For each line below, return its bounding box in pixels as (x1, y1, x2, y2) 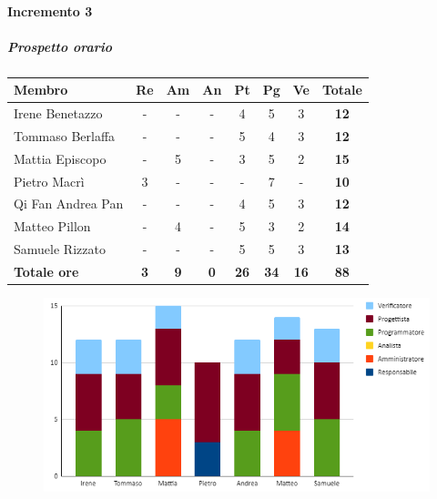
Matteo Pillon (14, 217, 91, 236)
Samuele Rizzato (14, 239, 106, 259)
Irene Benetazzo (14, 104, 103, 123)
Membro (14, 80, 68, 99)
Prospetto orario (7, 36, 113, 56)
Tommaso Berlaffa (14, 126, 116, 145)
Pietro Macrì (14, 171, 85, 190)
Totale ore (14, 262, 79, 280)
